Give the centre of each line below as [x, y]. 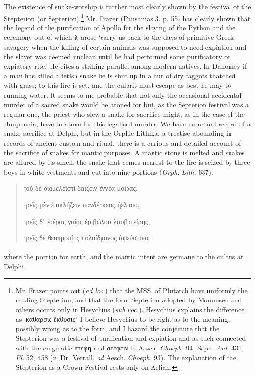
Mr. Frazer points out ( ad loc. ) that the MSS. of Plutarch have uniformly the [131, 290]
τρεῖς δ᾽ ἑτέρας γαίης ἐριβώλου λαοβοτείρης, [87, 221]
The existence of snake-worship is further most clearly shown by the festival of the [127, 6]
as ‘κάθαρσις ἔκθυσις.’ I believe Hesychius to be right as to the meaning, [123, 319]
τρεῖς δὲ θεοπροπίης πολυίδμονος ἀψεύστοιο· [89, 237]
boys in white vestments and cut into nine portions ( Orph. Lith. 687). [109, 171]
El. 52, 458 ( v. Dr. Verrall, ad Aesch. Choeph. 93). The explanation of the [126, 357]
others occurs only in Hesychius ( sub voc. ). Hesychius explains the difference [130, 309]
